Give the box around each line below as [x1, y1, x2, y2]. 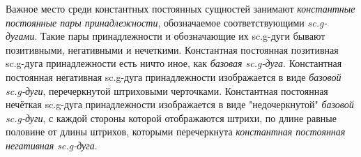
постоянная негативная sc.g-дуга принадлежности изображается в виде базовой [6, 69, 341, 84]
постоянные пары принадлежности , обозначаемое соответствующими [6, 15, 305, 29]
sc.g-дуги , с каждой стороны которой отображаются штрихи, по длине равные [6, 110, 337, 125]
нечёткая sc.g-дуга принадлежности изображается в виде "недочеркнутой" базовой [6, 97, 354, 112]
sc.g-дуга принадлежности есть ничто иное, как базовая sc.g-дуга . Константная [6, 56, 342, 70]
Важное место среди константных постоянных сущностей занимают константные [6, 1, 355, 15]
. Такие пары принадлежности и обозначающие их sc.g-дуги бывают [34, 29, 325, 43]
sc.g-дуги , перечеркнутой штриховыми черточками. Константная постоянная [6, 83, 328, 98]
